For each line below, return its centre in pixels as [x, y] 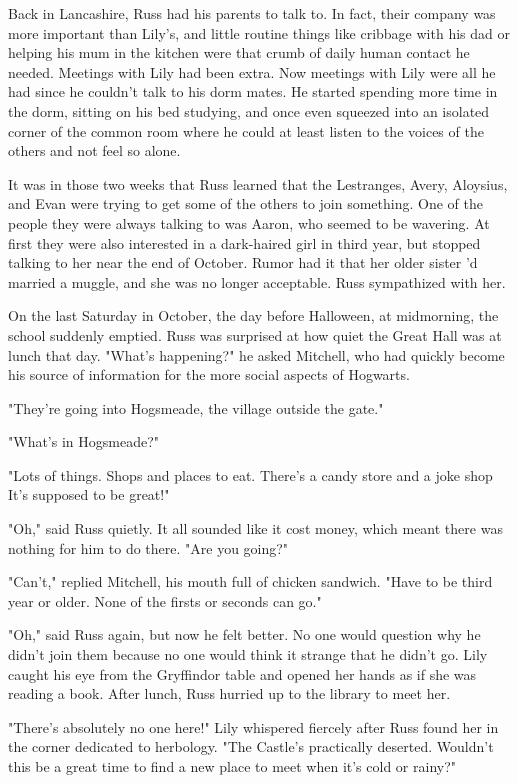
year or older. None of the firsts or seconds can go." [165, 600]
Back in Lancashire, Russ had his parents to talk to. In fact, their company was [252, 13]
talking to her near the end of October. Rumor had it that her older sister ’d [243, 262]
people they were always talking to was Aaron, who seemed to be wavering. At [249, 222]
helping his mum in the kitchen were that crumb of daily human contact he [239, 52]
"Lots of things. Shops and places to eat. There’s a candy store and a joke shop [250, 474]
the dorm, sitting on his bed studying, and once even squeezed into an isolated [249, 110]
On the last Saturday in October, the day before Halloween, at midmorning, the [253, 315]
